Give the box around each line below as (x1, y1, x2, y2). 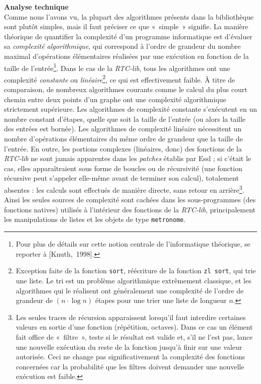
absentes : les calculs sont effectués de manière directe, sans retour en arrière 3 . (4, 183, 244, 195)
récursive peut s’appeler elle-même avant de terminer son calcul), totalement (4, 173, 239, 183)
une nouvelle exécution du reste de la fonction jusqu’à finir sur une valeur (16, 341, 242, 352)
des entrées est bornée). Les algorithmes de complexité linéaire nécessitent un (4, 123, 241, 134)
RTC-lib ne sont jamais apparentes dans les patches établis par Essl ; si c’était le (4, 153, 251, 164)
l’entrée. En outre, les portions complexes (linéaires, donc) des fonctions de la (4, 143, 242, 153)
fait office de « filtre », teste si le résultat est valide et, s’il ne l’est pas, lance (16, 331, 253, 342)
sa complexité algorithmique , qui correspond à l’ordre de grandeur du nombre (4, 41, 241, 51)
